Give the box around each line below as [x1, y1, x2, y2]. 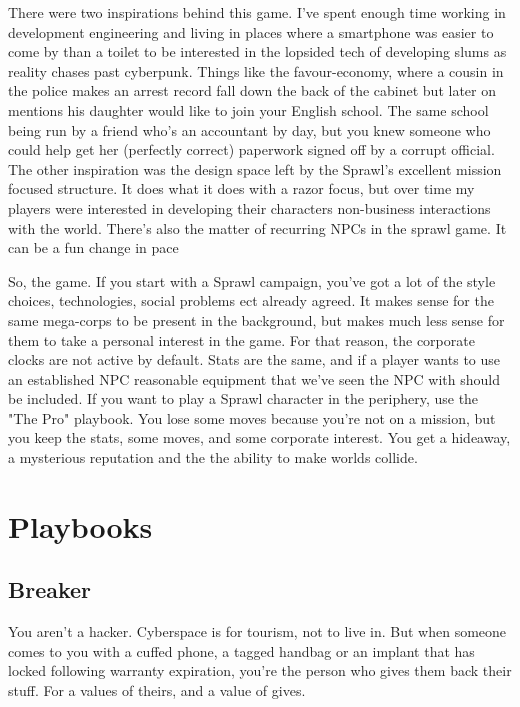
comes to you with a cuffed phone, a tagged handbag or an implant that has [8, 640, 475, 661]
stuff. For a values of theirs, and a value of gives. [8, 680, 306, 701]
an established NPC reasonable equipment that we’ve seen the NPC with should [8, 368, 500, 389]
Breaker [8, 574, 92, 605]
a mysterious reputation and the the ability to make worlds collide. [8, 447, 418, 468]
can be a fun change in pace [8, 237, 179, 258]
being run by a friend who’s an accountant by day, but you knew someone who [8, 119, 491, 140]
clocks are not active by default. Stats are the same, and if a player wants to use [8, 349, 501, 370]
